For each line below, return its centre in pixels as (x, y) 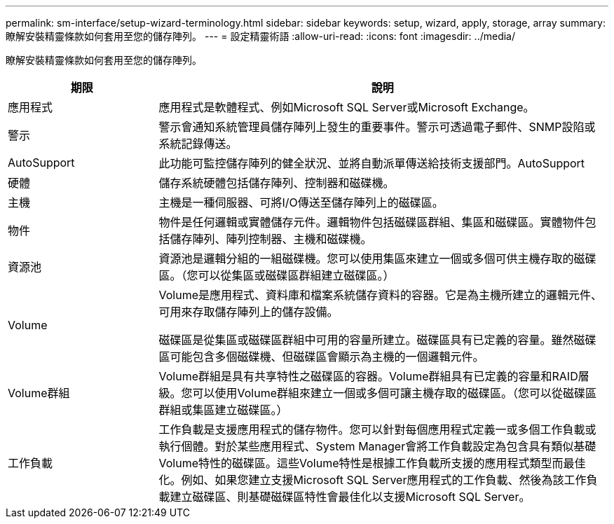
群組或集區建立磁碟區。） (223, 410)
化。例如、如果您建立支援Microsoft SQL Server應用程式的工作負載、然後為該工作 (373, 480)
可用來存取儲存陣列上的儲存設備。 (248, 312)
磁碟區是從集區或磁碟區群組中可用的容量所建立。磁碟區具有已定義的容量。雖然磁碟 (377, 340)
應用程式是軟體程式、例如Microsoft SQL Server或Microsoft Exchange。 (347, 107)
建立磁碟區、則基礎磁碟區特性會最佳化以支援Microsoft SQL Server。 (350, 497)
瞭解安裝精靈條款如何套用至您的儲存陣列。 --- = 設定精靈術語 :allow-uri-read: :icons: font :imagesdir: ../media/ (261, 36)
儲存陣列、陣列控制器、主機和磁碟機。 (271, 239)
